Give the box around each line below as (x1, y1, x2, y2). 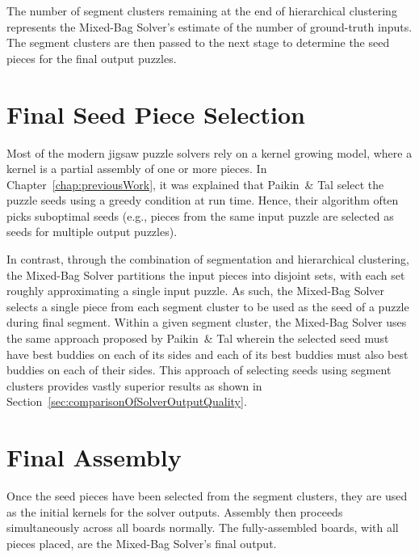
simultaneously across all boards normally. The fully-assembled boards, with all (6, 519, 399, 536)
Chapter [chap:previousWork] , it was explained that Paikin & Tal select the (6, 175, 384, 192)
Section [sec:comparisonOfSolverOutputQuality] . (6, 393, 247, 410)
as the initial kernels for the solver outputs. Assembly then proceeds (6, 503, 343, 520)
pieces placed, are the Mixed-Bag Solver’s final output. (6, 534, 277, 551)
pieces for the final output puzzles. (6, 49, 177, 66)
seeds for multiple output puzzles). (6, 223, 178, 240)
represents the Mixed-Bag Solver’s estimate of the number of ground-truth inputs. (6, 18, 413, 35)
